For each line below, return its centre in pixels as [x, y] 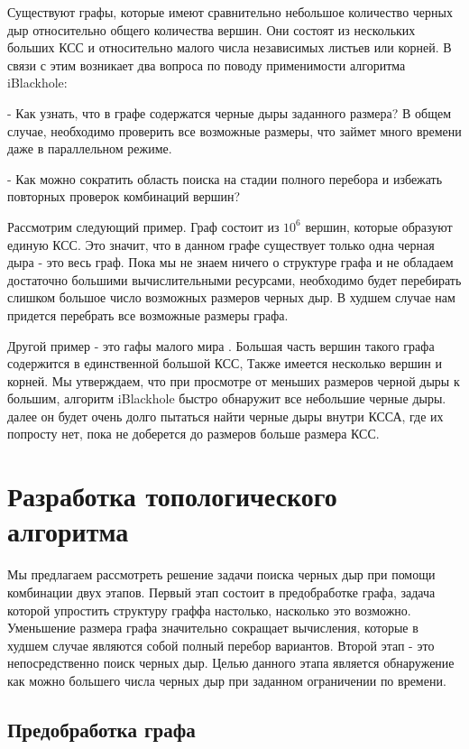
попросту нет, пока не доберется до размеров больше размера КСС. [193, 434]
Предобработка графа [101, 729]
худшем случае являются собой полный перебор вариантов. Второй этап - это [221, 645]
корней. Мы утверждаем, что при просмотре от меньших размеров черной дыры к [234, 380]
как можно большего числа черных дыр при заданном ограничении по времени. [227, 680]
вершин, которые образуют [379, 226]
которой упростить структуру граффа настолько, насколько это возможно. [209, 610]
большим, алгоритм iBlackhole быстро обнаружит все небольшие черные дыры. [227, 398]
